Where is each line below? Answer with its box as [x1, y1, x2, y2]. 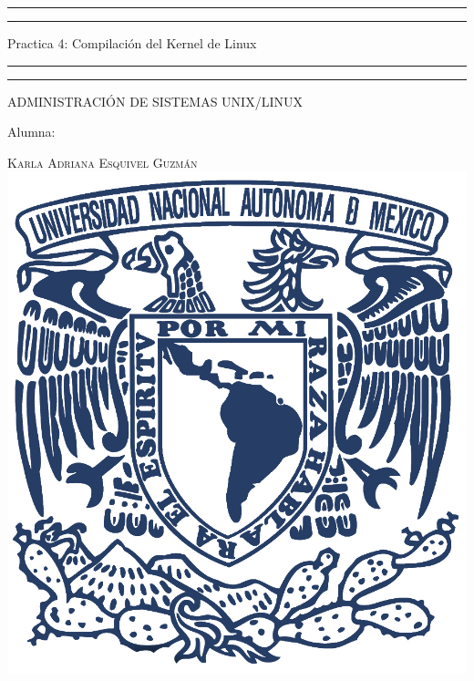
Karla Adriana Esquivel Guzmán [7, 152, 198, 171]
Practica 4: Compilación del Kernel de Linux [7, 34, 257, 52]
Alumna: [7, 122, 56, 141]
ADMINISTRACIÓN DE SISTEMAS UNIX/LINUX [7, 91, 303, 110]
